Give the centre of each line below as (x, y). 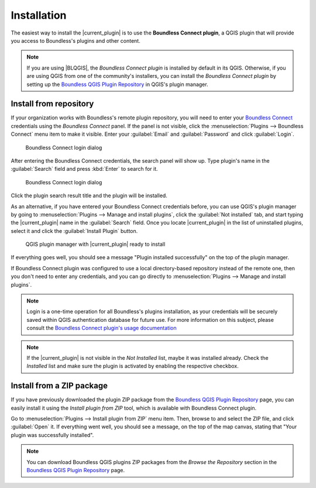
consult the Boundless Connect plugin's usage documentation (102, 328)
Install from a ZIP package (59, 386)
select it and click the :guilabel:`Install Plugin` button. (74, 231)
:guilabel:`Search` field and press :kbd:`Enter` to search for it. (84, 169)
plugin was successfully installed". (52, 435)
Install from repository (52, 104)
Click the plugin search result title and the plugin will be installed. (89, 195)
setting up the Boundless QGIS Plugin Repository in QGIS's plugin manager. (117, 84)
